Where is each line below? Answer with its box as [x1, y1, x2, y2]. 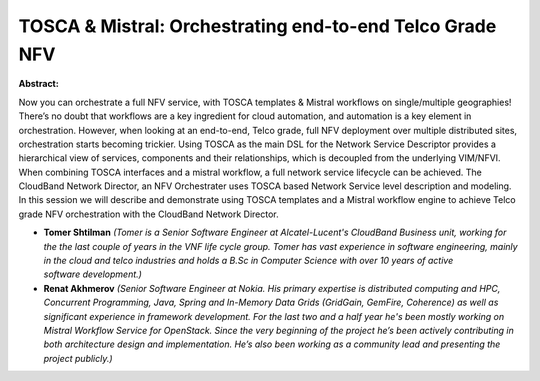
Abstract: [18, 78, 59, 90]
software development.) [43, 268, 142, 280]
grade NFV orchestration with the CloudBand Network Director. [18, 208, 279, 220]
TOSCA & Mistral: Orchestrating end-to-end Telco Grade [18, 15, 497, 37]
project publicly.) [43, 352, 114, 364]
